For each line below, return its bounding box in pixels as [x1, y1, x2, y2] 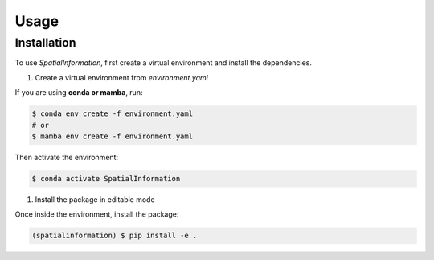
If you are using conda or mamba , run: [14, 88, 143, 97]
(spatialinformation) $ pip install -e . [31, 231, 198, 241]
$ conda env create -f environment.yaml [31, 109, 193, 118]
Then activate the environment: [14, 152, 119, 162]
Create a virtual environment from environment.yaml [35, 72, 208, 82]
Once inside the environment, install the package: [14, 209, 179, 219]
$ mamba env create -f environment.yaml [31, 131, 193, 141]
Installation [14, 35, 76, 50]
